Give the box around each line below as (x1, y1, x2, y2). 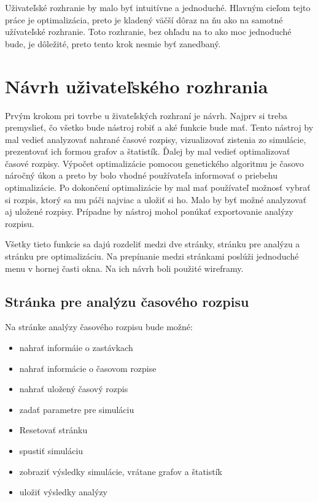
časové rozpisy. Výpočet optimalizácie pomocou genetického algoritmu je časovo (5, 156, 304, 169)
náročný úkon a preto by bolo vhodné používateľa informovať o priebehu (5, 169, 277, 182)
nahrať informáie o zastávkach (19, 341, 133, 354)
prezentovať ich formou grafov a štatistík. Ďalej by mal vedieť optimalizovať (5, 145, 290, 158)
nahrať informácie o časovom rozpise (19, 361, 157, 374)
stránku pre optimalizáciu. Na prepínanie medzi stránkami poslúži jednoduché (5, 250, 299, 263)
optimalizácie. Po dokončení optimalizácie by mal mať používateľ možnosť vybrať (5, 181, 311, 194)
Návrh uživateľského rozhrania (5, 73, 268, 98)
